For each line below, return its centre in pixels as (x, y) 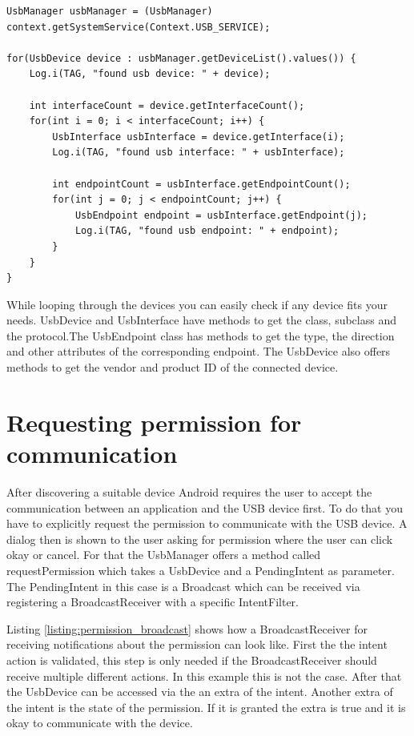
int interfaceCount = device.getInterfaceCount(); (167, 105)
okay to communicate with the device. (100, 723)
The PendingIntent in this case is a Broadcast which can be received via (183, 586)
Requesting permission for (154, 422)
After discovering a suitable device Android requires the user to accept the (189, 491)
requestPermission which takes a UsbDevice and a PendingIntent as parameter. (201, 570)
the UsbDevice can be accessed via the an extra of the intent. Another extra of (200, 692)
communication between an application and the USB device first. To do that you (205, 507)
